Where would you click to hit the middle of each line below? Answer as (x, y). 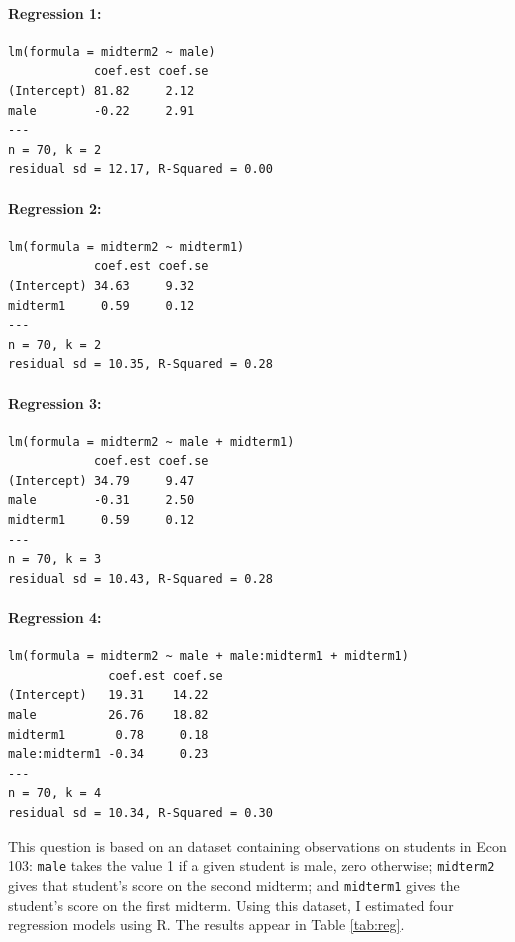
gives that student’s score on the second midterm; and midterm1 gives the (234, 884)
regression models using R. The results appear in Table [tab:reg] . (206, 924)
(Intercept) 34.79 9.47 (101, 480)
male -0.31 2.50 (101, 500)
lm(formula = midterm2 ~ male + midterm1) (151, 441)
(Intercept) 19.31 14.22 (108, 695)
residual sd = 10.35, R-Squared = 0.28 (140, 364)
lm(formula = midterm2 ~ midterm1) (126, 246)
